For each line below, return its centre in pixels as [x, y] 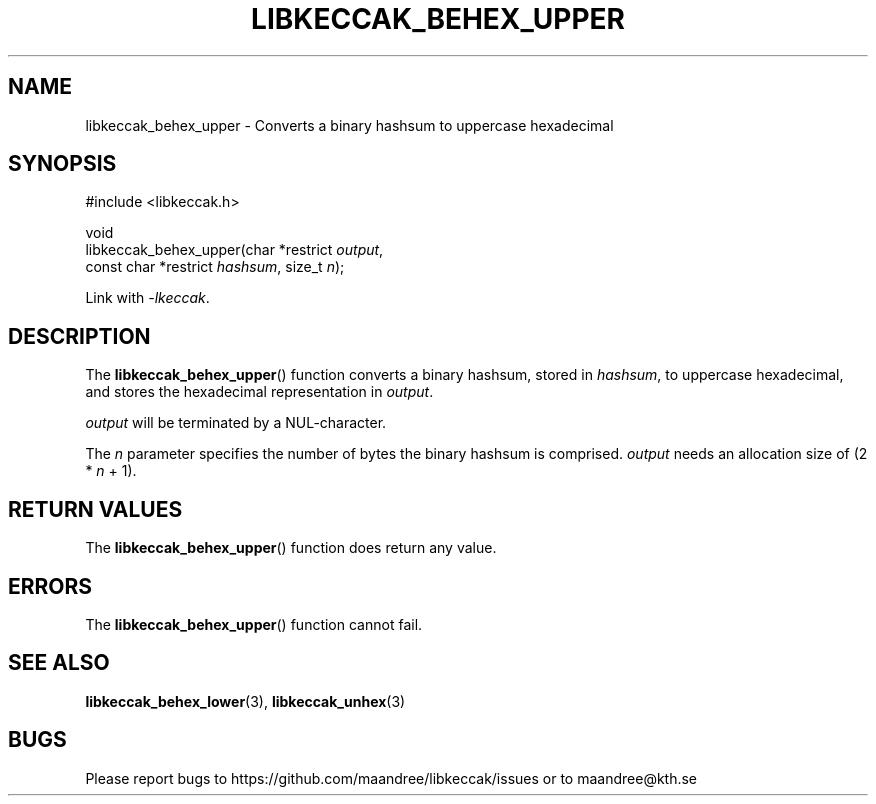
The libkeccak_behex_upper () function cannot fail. [254, 624]
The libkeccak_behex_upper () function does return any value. [291, 548]
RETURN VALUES [95, 509]
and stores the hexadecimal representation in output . [259, 392]
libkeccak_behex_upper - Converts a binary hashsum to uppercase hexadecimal [349, 125]
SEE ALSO [59, 663]
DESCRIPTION [79, 336]
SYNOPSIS [62, 164]
